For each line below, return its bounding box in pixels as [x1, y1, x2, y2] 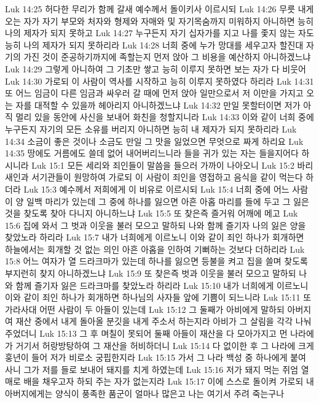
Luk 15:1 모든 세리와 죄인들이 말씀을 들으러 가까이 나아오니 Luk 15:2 [31, 158, 294, 171]
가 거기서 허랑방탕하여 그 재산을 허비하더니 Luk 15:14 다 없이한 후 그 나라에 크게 [5, 339, 314, 351]
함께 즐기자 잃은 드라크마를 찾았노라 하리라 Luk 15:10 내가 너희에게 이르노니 [15, 278, 309, 291]
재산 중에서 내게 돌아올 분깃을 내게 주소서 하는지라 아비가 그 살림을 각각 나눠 [15, 315, 312, 328]
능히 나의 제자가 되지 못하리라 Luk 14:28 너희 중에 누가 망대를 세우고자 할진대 [5, 38, 304, 51]
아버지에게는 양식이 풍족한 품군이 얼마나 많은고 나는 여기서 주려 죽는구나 [5, 387, 285, 399]
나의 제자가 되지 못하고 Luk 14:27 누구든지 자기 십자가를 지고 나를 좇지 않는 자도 [5, 26, 314, 39]
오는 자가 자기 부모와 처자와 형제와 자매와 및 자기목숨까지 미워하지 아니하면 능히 [5, 14, 314, 27]
